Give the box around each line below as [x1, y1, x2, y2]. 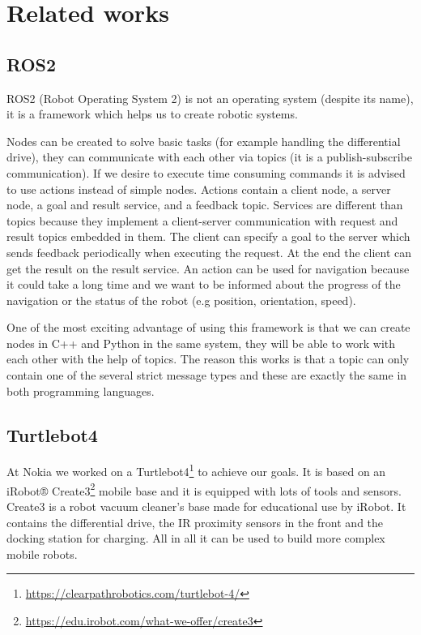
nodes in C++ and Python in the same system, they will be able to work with [6, 334, 396, 351]
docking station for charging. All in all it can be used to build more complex [6, 530, 385, 547]
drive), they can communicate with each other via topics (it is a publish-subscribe [6, 148, 412, 165]
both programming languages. [6, 382, 155, 399]
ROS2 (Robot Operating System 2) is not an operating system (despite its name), [6, 89, 414, 106]
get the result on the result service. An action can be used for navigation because [6, 260, 410, 277]
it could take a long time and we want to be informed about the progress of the [6, 276, 401, 293]
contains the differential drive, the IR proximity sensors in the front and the [6, 513, 384, 530]
